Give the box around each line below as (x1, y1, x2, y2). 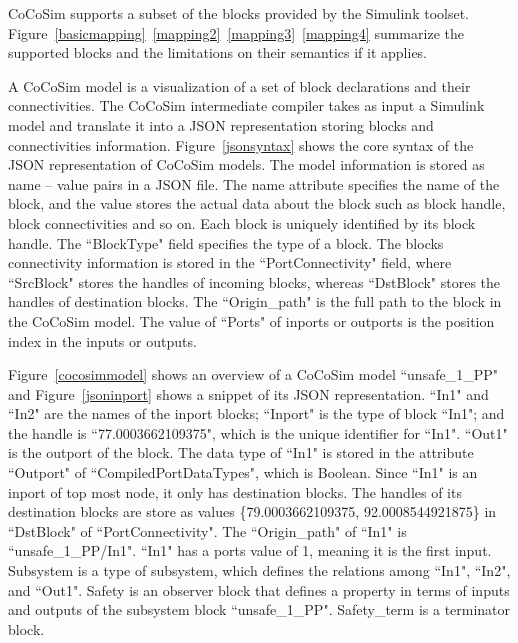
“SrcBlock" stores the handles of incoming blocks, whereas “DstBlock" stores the (8, 271, 501, 292)
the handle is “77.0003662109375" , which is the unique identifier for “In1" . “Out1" (8, 422, 508, 443)
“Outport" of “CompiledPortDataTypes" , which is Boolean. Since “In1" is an (8, 462, 478, 483)
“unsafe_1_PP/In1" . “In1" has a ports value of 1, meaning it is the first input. (8, 540, 492, 561)
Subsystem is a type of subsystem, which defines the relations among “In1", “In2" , (8, 560, 511, 581)
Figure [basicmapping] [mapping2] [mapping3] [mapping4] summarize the (8, 22, 464, 43)
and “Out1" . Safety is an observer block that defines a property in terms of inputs (8, 579, 510, 600)
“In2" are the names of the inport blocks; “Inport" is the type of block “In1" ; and (8, 403, 505, 424)
